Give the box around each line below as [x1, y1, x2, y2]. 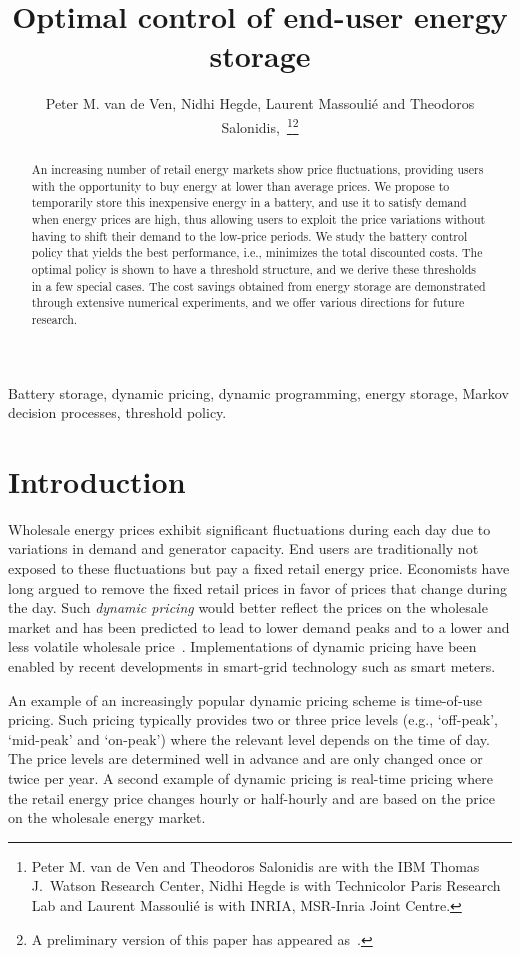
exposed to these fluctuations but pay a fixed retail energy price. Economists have [8, 558, 510, 579]
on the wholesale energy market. [8, 807, 206, 828]
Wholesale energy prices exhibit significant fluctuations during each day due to [8, 518, 491, 539]
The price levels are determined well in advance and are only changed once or [8, 748, 483, 769]
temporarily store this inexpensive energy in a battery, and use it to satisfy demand [31, 194, 467, 211]
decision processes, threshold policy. [8, 402, 227, 423]
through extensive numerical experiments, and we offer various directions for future [31, 294, 465, 311]
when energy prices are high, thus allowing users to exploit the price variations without [31, 210, 486, 227]
